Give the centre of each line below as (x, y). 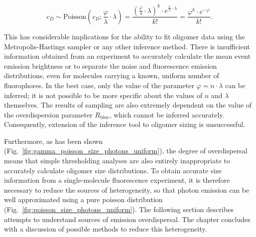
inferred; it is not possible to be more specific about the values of (103, 95)
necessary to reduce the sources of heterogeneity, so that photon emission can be (127, 189)
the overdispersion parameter (48, 114)
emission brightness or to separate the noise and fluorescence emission (111, 65)
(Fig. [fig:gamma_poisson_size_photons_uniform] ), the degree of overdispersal (126, 151)
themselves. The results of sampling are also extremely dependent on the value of (128, 105)
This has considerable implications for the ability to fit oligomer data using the (125, 36)
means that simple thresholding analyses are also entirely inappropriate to (117, 161)
